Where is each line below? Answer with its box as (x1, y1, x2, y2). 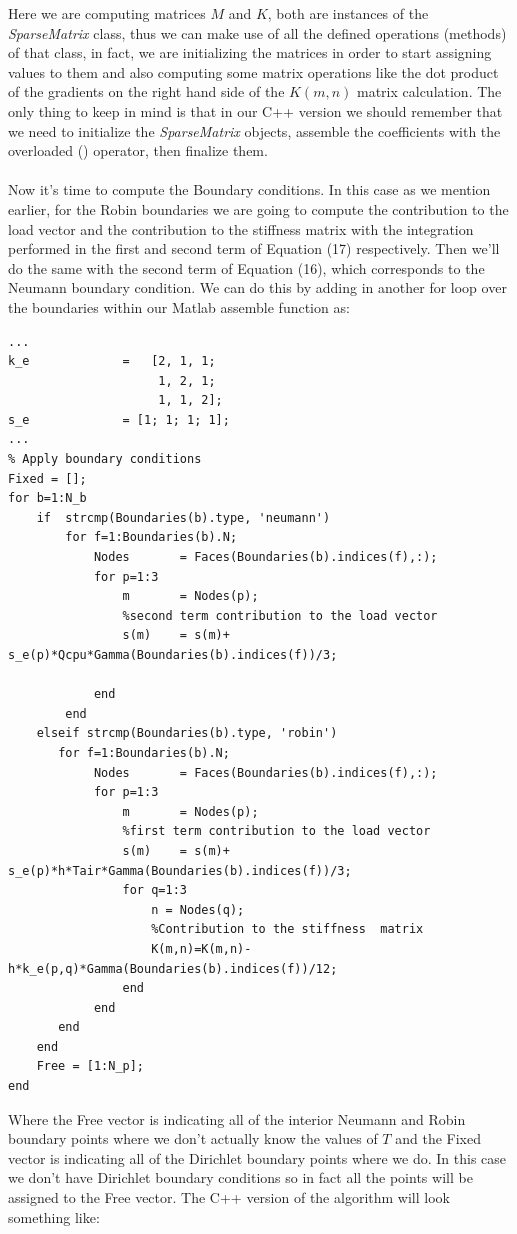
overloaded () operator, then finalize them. (8, 140, 268, 161)
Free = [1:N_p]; (36, 1059, 145, 1074)
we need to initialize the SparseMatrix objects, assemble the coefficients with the (8, 120, 501, 141)
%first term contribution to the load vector (122, 824, 431, 839)
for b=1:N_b (8, 491, 87, 506)
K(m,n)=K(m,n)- (151, 941, 252, 956)
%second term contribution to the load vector (122, 608, 438, 623)
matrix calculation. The (356, 81, 502, 102)
